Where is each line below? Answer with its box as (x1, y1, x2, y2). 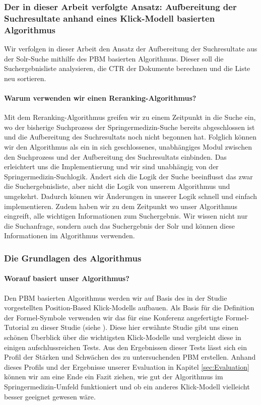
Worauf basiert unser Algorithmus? (4, 273, 129, 284)
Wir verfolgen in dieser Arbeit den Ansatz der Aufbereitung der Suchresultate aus (4, 43, 257, 54)
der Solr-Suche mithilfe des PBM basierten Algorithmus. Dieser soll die (4, 53, 224, 63)
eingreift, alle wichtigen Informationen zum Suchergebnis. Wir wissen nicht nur (4, 211, 248, 221)
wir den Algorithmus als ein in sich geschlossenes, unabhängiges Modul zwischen (4, 142, 252, 152)
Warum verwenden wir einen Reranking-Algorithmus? (4, 93, 197, 103)
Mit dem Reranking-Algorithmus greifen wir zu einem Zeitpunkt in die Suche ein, (4, 112, 256, 122)
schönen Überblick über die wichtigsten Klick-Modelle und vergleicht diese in (4, 331, 241, 342)
